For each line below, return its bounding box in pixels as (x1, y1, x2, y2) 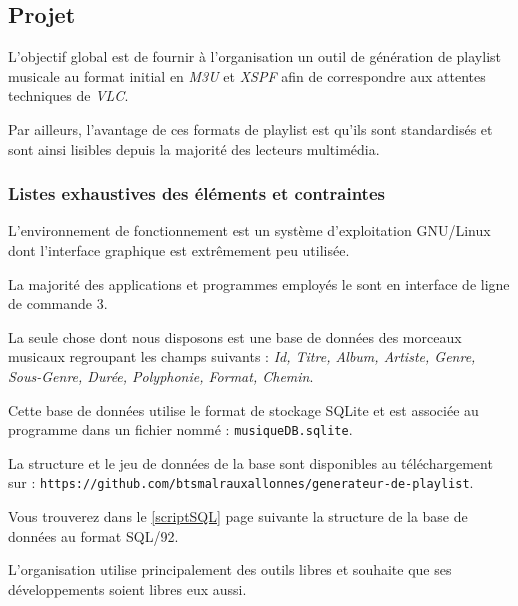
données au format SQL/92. (8, 525, 179, 546)
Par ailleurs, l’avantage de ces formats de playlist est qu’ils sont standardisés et (8, 118, 493, 139)
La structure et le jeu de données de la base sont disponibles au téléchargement (8, 452, 493, 473)
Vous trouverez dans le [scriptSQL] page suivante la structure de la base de (8, 506, 468, 527)
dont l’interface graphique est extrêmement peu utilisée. (8, 239, 350, 260)
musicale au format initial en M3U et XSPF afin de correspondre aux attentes (8, 65, 486, 86)
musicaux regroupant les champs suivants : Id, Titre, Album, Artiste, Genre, (8, 346, 476, 367)
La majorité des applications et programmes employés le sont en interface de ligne (8, 273, 510, 294)
